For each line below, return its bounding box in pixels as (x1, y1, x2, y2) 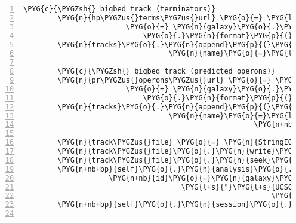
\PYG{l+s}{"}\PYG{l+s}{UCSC (181, 182, 293, 191)
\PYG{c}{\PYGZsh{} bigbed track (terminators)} (23, 5, 216, 13)
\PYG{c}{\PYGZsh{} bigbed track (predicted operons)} (57, 67, 276, 76)
